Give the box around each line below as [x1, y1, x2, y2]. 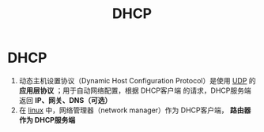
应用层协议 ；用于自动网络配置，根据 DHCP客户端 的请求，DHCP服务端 [18, 86, 251, 95]
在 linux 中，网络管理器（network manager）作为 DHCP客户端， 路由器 [18, 105, 251, 115]
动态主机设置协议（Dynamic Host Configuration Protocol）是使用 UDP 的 [18, 75, 256, 85]
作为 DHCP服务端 [18, 115, 76, 124]
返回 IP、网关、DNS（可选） [18, 95, 112, 104]
